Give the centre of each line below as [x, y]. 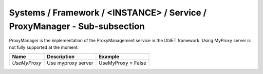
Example [109, 57]
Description [61, 57]
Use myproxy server [70, 63]
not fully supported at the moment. [44, 47]
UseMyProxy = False [122, 63]
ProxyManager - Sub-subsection [77, 26]
